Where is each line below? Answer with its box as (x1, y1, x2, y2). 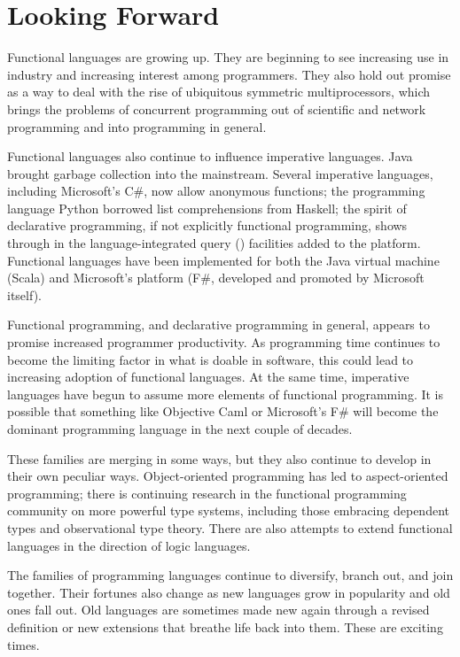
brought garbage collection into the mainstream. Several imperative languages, (7, 164, 433, 182)
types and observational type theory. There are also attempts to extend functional (7, 518, 453, 537)
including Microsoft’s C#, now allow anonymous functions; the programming (7, 182, 425, 200)
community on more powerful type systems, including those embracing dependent (7, 501, 449, 520)
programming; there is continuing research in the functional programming (7, 483, 407, 502)
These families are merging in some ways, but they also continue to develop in (7, 449, 432, 468)
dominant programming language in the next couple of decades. (7, 420, 353, 437)
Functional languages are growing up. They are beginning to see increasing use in (7, 48, 449, 66)
